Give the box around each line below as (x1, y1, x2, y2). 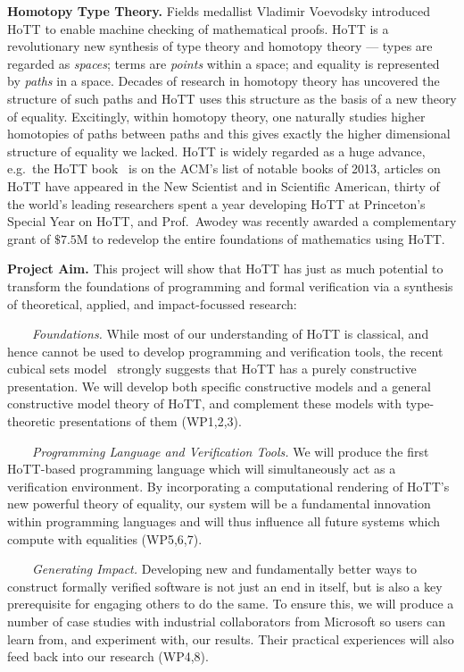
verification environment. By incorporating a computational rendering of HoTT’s (7, 476, 450, 495)
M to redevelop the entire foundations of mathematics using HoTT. (76, 229, 445, 248)
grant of (7, 229, 51, 248)
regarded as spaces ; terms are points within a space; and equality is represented (7, 54, 440, 72)
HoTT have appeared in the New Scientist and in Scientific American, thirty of (7, 176, 440, 195)
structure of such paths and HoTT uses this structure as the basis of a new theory (7, 88, 457, 107)
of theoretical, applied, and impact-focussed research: (7, 294, 297, 313)
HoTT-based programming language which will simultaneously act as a (7, 459, 396, 478)
